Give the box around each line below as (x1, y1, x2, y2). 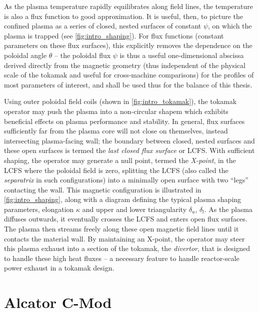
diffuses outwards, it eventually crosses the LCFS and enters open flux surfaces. (4, 213, 247, 224)
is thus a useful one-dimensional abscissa (119, 49, 244, 60)
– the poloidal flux (54, 49, 111, 60)
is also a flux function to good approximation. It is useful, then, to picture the (4, 10, 243, 21)
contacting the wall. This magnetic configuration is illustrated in (4, 184, 201, 194)
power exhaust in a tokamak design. (4, 262, 114, 273)
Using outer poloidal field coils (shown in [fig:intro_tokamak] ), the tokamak (4, 96, 237, 106)
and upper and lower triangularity (82, 203, 187, 214)
